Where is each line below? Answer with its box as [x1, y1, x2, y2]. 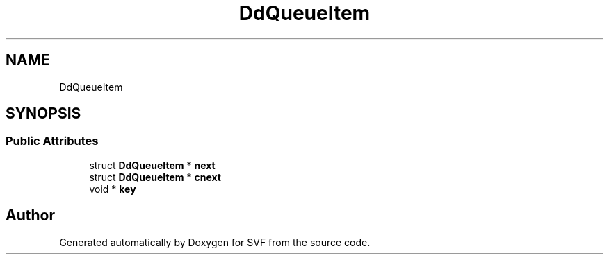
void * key [89, 182, 136, 195]
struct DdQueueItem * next [89, 159, 216, 171]
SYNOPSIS [6, 105, 81, 123]
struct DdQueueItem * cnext [89, 171, 221, 183]
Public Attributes [6, 134, 99, 148]
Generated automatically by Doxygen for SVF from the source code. [59, 236, 371, 248]
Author [6, 207, 55, 225]
